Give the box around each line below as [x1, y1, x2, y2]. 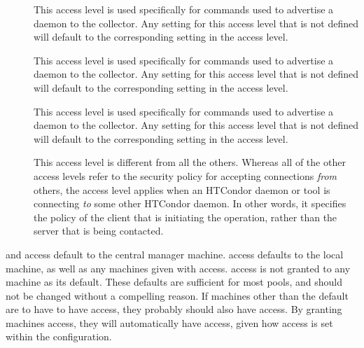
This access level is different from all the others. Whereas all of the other [34, 155, 346, 169]
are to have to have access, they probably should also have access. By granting [6, 302, 342, 316]
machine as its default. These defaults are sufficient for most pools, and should [6, 274, 342, 289]
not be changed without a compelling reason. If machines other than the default [6, 288, 349, 302]
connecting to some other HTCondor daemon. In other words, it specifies [34, 196, 346, 211]
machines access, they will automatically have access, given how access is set [6, 315, 333, 330]
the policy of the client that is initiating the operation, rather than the [34, 209, 337, 224]
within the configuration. [6, 329, 112, 344]
